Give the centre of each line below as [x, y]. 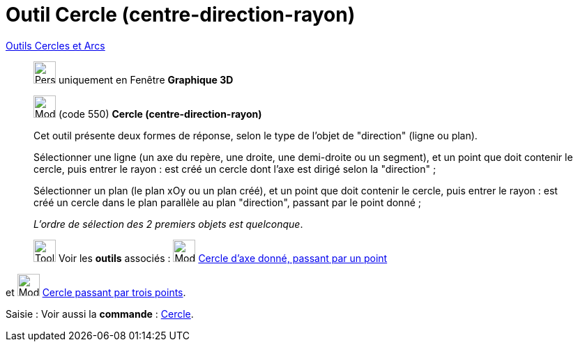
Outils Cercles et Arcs [55, 45]
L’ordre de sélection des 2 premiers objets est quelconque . [168, 224]
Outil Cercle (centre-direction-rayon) [181, 15]
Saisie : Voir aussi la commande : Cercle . [100, 314]
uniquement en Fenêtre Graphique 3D [146, 79]
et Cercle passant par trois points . [96, 292]
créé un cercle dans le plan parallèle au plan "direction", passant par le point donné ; [227, 202]
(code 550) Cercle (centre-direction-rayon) [160, 114]
